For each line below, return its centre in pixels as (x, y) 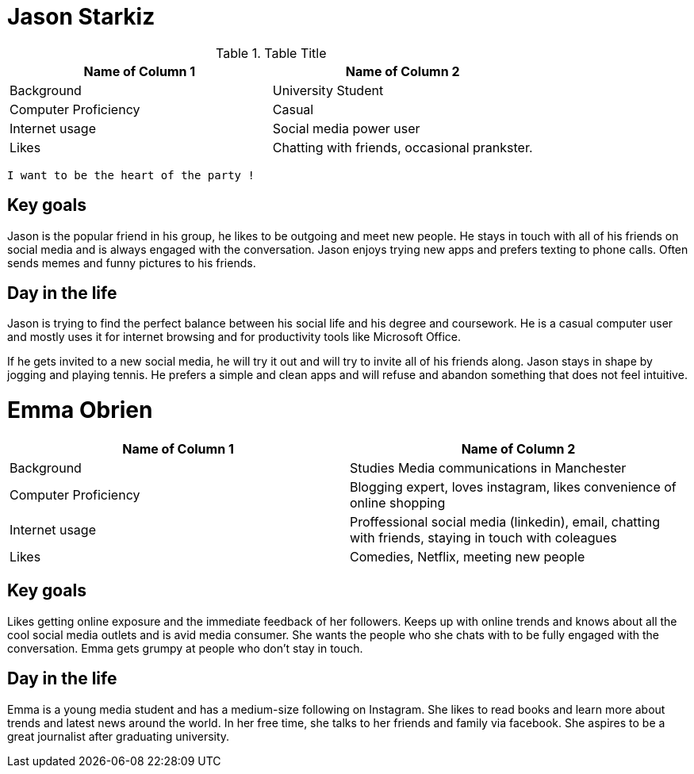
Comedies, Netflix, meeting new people (468, 556)
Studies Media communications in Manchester (488, 467)
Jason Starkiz (81, 17)
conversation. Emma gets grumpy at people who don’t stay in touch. (185, 648)
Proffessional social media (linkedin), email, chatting (505, 521)
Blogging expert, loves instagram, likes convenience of (513, 487)
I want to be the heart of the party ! (131, 175)
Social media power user (346, 128)
